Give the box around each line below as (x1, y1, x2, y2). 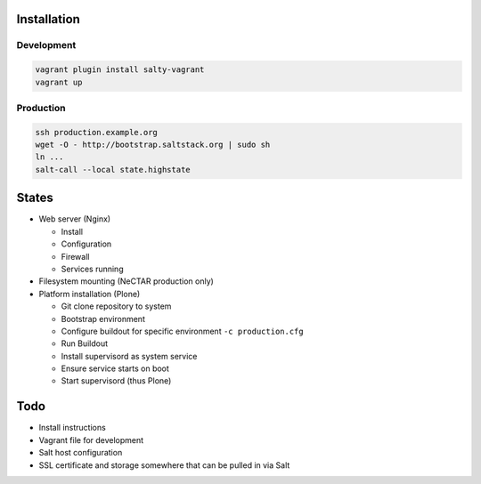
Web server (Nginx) (38, 214, 111, 224)
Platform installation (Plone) (38, 288, 141, 299)
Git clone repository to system (61, 301, 172, 311)
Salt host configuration (38, 448, 123, 458)
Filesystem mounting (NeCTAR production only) (38, 276, 214, 286)
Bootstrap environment (61, 313, 146, 324)
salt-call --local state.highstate (35, 165, 191, 174)
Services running (61, 263, 124, 274)
